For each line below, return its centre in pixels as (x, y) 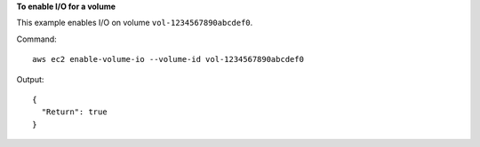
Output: (30, 79)
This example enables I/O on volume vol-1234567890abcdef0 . (135, 23)
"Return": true (74, 112)
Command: (36, 39)
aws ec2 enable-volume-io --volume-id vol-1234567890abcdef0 (168, 59)
